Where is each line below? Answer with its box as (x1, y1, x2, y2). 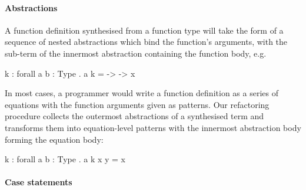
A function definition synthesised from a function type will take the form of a (5, 24, 284, 36)
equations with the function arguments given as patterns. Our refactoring (5, 98, 270, 110)
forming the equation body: (5, 133, 104, 145)
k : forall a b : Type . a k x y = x (5, 153, 125, 165)
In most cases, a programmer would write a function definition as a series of (5, 87, 278, 99)
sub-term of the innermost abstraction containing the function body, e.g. (5, 47, 267, 59)
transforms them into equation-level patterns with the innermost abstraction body (5, 121, 301, 133)
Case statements (5, 176, 72, 188)
